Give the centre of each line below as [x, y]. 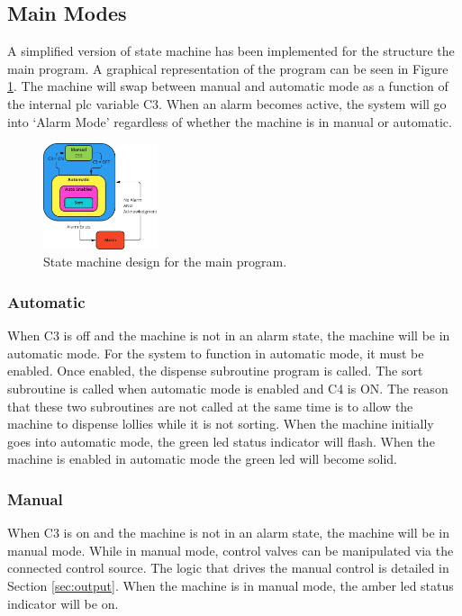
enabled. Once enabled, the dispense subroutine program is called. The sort [215, 371]
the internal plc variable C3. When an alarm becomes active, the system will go [227, 103]
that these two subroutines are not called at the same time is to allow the [210, 406]
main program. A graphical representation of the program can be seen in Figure [228, 68]
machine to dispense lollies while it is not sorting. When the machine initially [221, 424]
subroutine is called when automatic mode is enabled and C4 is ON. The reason [228, 389]
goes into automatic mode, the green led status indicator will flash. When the [221, 441]
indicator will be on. [63, 603]
